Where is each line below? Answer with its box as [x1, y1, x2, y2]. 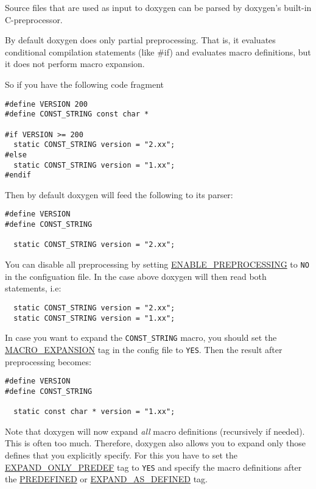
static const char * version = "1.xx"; [13, 407, 175, 416]
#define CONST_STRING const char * [5, 110, 149, 119]
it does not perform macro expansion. [5, 57, 145, 70]
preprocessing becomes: [5, 355, 91, 368]
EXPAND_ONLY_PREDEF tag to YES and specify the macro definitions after [5, 460, 302, 473]
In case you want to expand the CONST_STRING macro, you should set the [5, 331, 277, 344]
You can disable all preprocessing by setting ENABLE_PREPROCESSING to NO [5, 258, 309, 271]
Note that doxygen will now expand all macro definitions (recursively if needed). [5, 424, 305, 437]
